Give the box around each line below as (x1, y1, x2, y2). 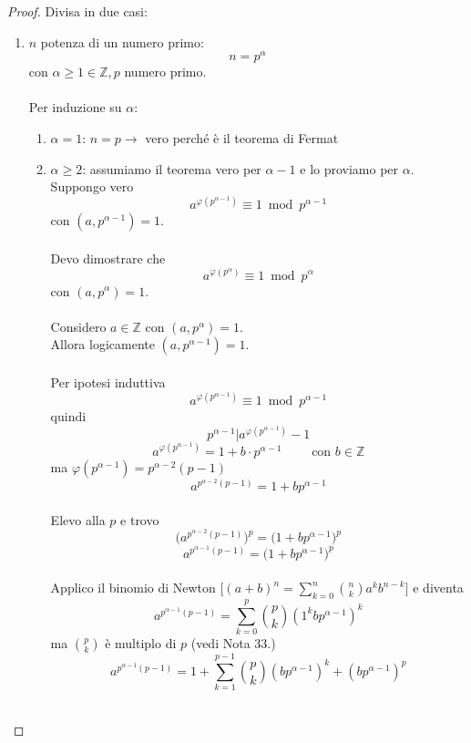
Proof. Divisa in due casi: (7, 2, 148, 20)
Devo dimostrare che (50, 248, 166, 267)
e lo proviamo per (300, 159, 399, 178)
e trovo (120, 510, 159, 529)
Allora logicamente (50, 335, 155, 354)
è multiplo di (105, 634, 177, 653)
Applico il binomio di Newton (50, 578, 216, 597)
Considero (50, 316, 107, 335)
